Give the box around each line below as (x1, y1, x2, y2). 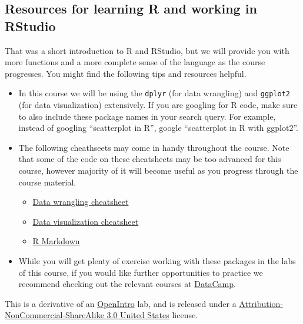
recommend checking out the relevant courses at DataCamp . (18, 278, 236, 290)
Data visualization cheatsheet (32, 215, 139, 227)
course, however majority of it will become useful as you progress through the (18, 164, 298, 176)
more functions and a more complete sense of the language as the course (5, 56, 265, 68)
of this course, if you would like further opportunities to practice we (18, 266, 263, 278)
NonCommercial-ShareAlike (5, 309, 104, 321)
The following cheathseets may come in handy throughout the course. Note (18, 141, 289, 153)
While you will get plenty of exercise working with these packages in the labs (18, 254, 296, 266)
